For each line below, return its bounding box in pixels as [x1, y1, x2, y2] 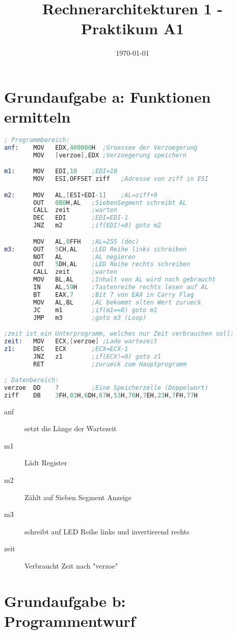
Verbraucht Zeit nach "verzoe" [24, 560, 118, 571]
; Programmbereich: [4, 136, 70, 144]
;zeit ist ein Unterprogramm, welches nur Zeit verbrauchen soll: [4, 330, 234, 338]
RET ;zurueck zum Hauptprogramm [33, 360, 187, 368]
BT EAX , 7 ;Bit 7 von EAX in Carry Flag [33, 291, 194, 298]
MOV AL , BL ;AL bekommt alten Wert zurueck [33, 298, 201, 306]
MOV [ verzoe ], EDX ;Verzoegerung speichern [33, 151, 187, 159]
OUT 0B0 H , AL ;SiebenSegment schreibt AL [33, 199, 187, 206]
